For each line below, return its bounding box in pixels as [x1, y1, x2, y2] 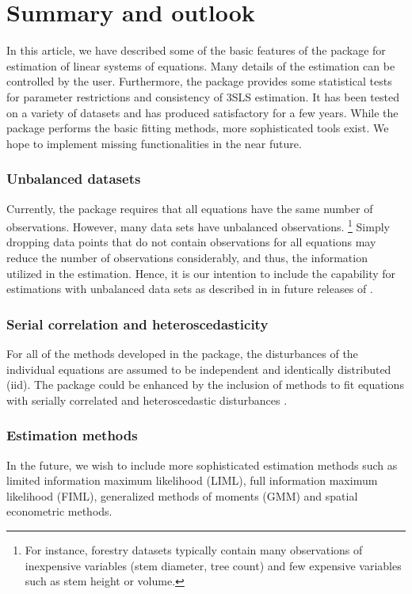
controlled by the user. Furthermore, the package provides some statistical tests [6, 73, 392, 89]
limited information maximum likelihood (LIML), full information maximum [6, 472, 378, 489]
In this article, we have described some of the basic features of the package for [6, 42, 386, 59]
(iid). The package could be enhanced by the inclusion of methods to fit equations [6, 376, 404, 393]
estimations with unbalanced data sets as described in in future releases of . [6, 280, 373, 297]
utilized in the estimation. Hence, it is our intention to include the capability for [6, 265, 396, 281]
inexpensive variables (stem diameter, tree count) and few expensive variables [25, 557, 402, 573]
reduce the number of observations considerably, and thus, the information [6, 249, 368, 265]
